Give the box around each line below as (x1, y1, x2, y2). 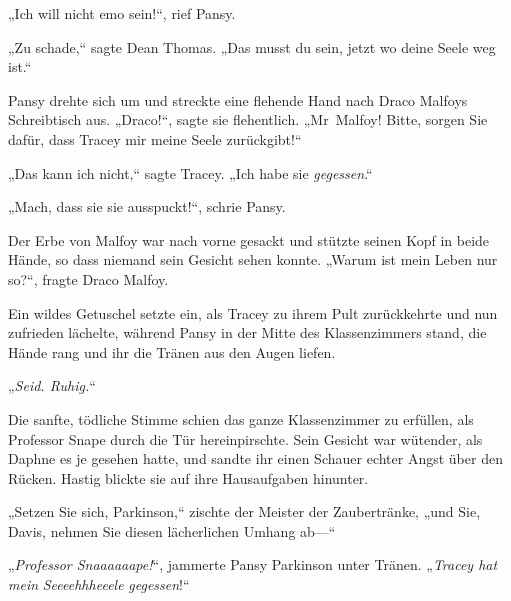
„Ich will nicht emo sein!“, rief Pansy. (8, 3, 236, 23)
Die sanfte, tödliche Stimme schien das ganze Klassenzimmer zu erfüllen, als (8, 408, 474, 429)
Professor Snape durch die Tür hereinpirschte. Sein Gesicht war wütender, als (8, 428, 483, 449)
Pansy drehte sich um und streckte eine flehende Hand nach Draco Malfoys (8, 89, 468, 110)
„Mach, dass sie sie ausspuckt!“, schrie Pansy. (8, 196, 286, 217)
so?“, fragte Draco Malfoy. (8, 268, 169, 289)
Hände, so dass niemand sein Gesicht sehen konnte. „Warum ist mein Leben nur (8, 249, 498, 270)
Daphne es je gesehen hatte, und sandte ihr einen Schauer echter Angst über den (8, 448, 503, 469)
